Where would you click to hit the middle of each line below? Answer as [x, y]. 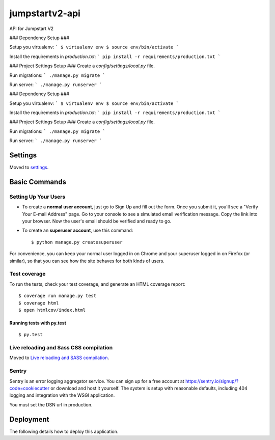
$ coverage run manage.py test [58, 296]
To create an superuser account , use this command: [78, 230]
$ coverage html [39, 303]
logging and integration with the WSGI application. [62, 395]
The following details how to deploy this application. [64, 431]
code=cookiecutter [30, 388]
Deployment [29, 419]
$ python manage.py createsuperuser [77, 242]
